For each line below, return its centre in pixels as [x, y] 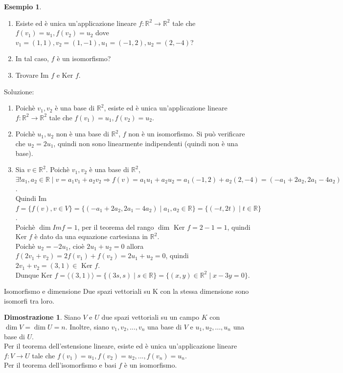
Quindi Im [31, 198]
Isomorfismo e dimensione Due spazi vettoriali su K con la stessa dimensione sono [126, 291]
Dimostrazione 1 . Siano [42, 317]
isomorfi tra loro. [29, 300]
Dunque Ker [34, 274]
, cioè [77, 246]
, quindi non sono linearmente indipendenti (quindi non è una [146, 143]
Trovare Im [32, 75]
